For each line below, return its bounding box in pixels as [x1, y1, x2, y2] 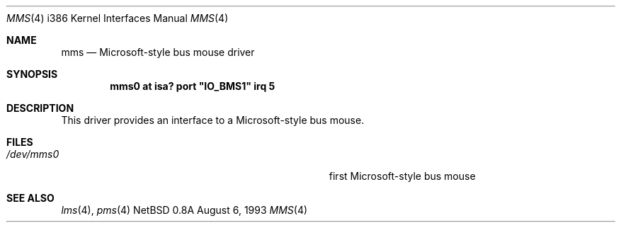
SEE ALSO [6, 192, 55, 204]
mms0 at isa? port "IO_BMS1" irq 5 [110, 80, 275, 92]
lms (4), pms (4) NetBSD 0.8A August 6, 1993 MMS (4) [61, 204, 308, 216]
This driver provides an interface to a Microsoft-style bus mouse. [61, 114, 365, 126]
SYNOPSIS [6, 68, 58, 80]
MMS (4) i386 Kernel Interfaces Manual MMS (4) [6, 12, 229, 24]
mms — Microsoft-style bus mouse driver [61, 46, 255, 58]
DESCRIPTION [6, 102, 74, 114]
